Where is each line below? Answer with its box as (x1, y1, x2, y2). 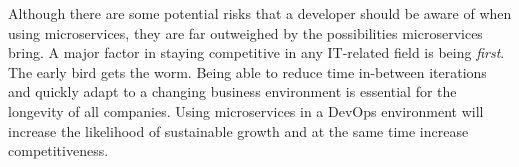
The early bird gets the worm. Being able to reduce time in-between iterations (8, 61, 487, 82)
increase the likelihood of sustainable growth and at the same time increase (8, 120, 469, 141)
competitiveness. (8, 140, 109, 161)
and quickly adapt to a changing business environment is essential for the (8, 81, 457, 102)
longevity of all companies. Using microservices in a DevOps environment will (8, 100, 484, 121)
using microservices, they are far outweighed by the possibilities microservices (8, 22, 483, 43)
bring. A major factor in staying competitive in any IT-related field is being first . (8, 42, 505, 63)
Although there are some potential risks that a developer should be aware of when (8, 3, 512, 23)
